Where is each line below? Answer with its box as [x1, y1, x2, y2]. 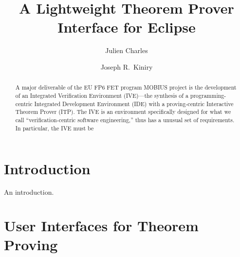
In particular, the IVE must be [15, 124, 94, 132]
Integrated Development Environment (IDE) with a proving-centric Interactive [34, 99, 234, 108]
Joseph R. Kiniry [100, 61, 153, 72]
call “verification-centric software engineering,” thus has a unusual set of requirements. [15, 115, 235, 124]
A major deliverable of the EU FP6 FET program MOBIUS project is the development [15, 83, 237, 92]
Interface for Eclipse [57, 17, 196, 37]
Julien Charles [105, 45, 148, 55]
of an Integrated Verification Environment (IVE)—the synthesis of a [15, 91, 188, 99]
